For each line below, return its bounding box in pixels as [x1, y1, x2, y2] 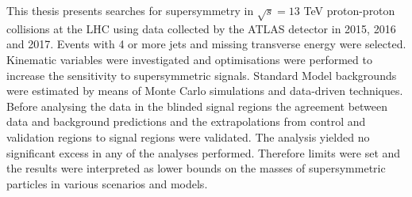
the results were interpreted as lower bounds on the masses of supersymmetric [6, 160, 386, 176]
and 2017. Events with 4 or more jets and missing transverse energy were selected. [6, 36, 406, 52]
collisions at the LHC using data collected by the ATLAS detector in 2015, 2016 [6, 20, 396, 36]
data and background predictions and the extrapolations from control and [6, 113, 366, 130]
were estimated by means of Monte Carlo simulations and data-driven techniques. [6, 82, 403, 99]
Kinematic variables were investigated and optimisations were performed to [6, 51, 372, 67]
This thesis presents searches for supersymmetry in [6, 2, 254, 18]
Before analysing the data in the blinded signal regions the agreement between [6, 97, 388, 114]
